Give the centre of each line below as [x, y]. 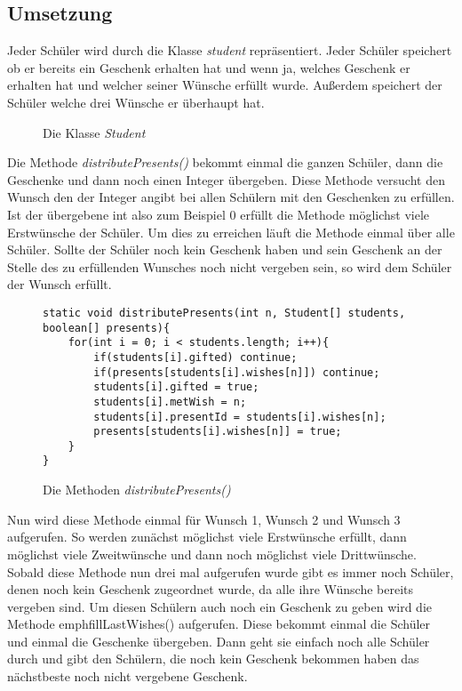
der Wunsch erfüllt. [60, 284]
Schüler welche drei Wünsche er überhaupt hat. [136, 102]
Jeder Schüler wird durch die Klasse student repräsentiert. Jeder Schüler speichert [230, 50]
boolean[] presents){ [107, 328]
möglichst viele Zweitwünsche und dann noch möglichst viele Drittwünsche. [212, 554]
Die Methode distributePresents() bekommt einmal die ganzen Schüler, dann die [225, 162]
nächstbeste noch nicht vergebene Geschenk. [127, 676]
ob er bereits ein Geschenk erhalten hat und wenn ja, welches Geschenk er [209, 67]
